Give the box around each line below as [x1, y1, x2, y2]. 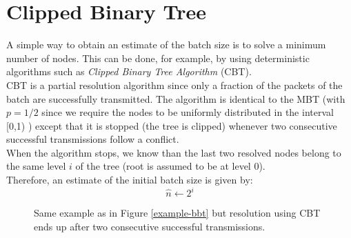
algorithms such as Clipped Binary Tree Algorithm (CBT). [6, 64, 252, 79]
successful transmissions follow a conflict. [6, 132, 179, 146]
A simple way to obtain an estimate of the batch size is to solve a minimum [6, 37, 326, 52]
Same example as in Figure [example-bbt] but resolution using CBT [34, 206, 321, 220]
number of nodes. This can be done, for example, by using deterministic [6, 50, 310, 65]
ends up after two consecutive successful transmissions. [34, 219, 265, 233]
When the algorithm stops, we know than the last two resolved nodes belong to [6, 145, 341, 159]
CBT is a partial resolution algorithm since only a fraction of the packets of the [6, 77, 343, 92]
